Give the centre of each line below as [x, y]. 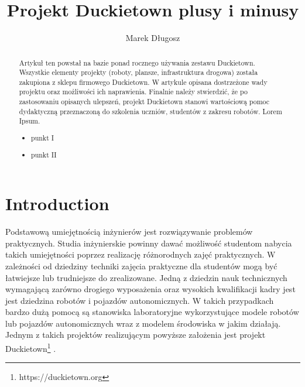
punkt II [44, 154]
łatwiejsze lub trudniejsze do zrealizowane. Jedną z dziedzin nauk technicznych [146, 277]
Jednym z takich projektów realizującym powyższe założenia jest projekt [136, 335]
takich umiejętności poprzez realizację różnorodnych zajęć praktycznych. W [140, 254]
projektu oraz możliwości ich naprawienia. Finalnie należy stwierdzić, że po [133, 92]
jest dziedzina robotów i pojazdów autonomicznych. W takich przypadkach [140, 300]
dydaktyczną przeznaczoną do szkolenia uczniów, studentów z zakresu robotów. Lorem [150, 111]
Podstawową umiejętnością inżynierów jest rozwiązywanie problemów [129, 232]
